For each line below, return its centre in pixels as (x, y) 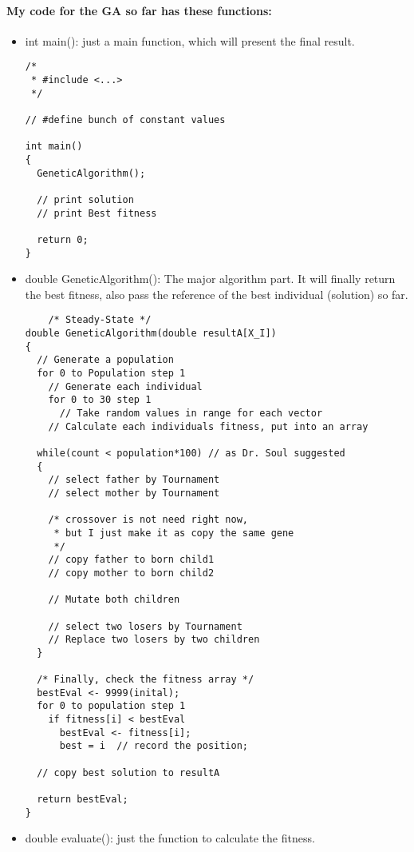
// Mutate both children (114, 600)
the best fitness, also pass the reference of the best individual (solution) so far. (217, 294)
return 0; (63, 239)
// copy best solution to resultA (128, 772)
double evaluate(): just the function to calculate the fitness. (170, 838)
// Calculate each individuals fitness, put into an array (208, 426)
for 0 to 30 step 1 (100, 400)
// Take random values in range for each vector (191, 414)
